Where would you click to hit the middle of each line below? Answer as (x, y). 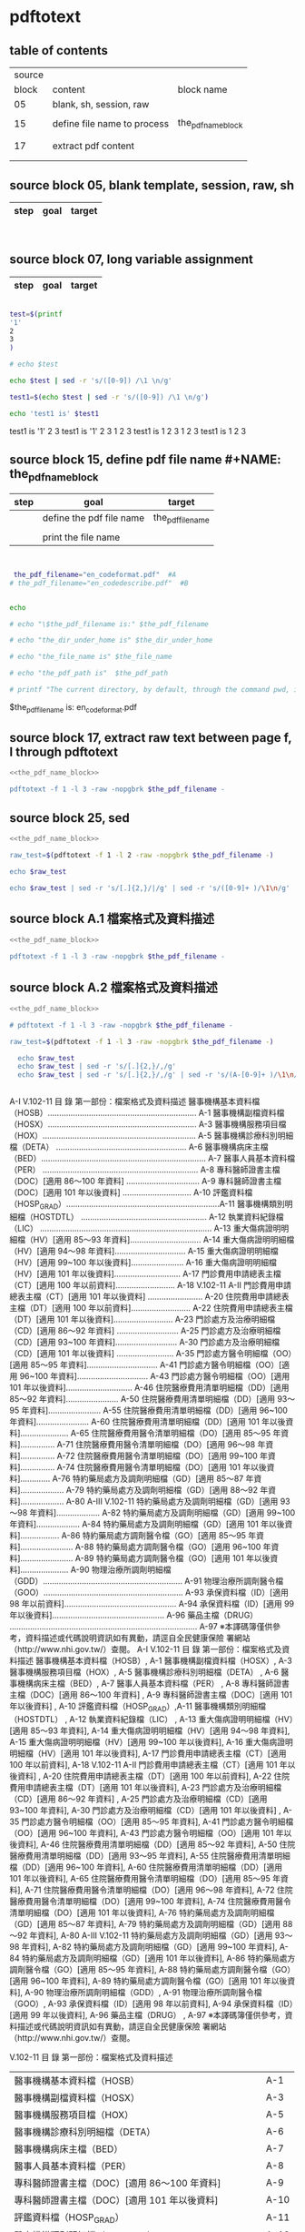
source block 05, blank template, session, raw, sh (152, 185)
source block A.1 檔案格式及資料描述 (112, 918)
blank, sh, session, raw (101, 104)
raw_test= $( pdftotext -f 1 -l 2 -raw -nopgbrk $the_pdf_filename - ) (142, 855)
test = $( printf (36, 314)
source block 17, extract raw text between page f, (151, 738)
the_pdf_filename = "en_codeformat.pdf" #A (95, 574)
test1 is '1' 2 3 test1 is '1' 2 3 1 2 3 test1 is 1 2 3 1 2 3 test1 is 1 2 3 (128, 431)
